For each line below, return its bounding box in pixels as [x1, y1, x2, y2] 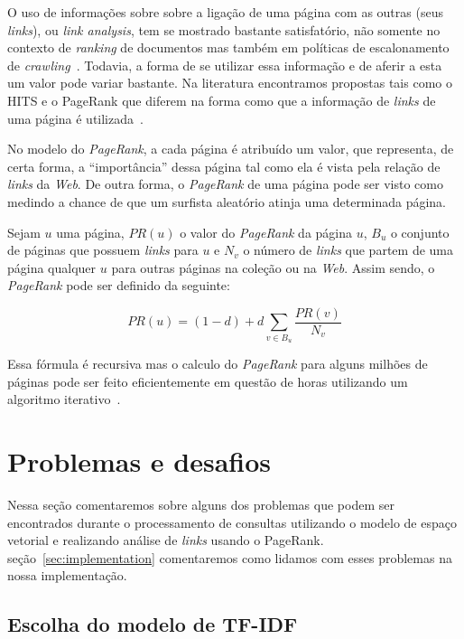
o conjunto [390, 222, 450, 241]
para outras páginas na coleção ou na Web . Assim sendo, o [111, 258, 435, 277]
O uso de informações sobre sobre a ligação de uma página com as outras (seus [7, 3, 443, 21]
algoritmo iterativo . [7, 390, 121, 409]
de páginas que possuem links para [7, 240, 199, 259]
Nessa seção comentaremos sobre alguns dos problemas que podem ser [7, 495, 394, 514]
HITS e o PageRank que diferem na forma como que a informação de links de [7, 90, 436, 109]
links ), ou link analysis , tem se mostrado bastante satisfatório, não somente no [7, 20, 441, 39]
